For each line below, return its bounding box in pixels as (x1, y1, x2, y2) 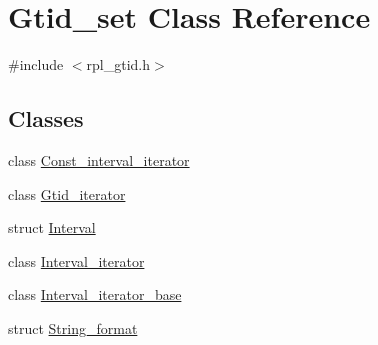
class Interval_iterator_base (8, 284, 182, 305)
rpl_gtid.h (86, 54, 151, 75)
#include (8, 54, 64, 75)
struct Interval (8, 217, 96, 238)
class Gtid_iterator (8, 183, 126, 204)
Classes (8, 103, 84, 134)
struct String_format (8, 317, 138, 338)
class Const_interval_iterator (8, 149, 190, 170)
